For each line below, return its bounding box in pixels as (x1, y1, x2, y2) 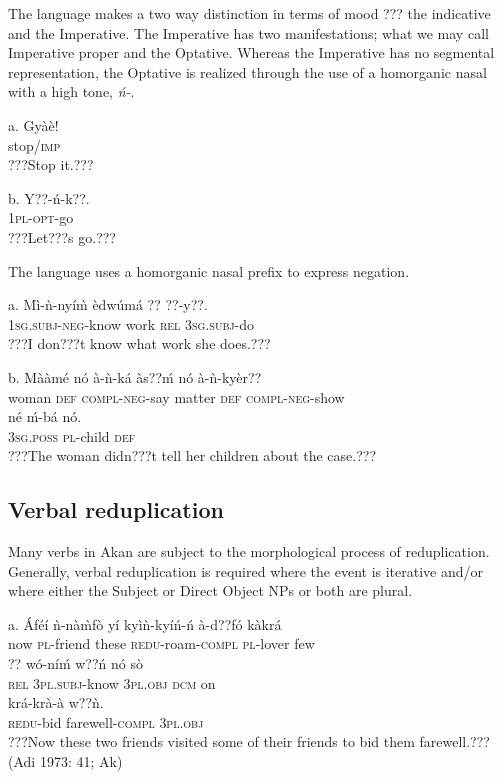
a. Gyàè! (8, 114, 59, 135)
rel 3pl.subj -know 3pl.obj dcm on (8, 672, 216, 693)
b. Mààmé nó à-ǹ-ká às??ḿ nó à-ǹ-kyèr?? (8, 366, 262, 387)
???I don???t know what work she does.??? (8, 333, 271, 354)
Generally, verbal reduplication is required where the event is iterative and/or (8, 560, 484, 581)
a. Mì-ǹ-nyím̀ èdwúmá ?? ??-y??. (8, 294, 208, 315)
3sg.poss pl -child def (8, 425, 136, 446)
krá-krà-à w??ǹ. (8, 692, 104, 713)
